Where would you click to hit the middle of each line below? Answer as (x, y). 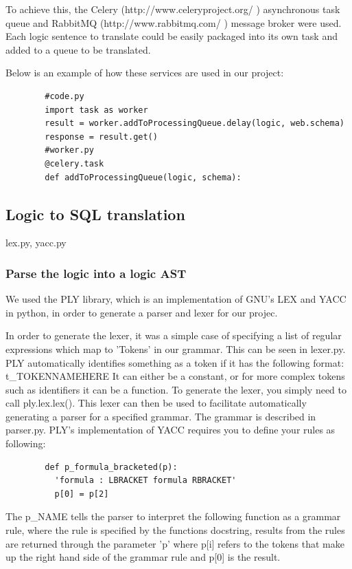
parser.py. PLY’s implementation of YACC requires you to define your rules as (171, 430)
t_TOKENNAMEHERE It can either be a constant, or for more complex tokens (175, 376)
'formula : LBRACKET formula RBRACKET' (145, 481)
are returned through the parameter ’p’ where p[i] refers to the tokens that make (175, 543)
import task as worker (96, 110)
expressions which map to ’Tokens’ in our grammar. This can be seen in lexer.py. (176, 348)
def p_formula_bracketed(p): (111, 467)
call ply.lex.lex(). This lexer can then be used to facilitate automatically (156, 403)
